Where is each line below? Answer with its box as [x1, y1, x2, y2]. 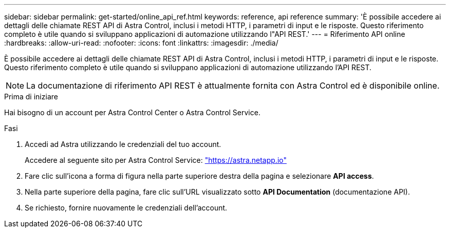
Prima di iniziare [4, 92, 58, 101]
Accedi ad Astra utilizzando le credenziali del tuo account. [25, 140, 221, 149]
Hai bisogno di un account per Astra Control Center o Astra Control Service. [4, 108, 260, 117]
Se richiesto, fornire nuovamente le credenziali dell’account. [25, 203, 228, 212]
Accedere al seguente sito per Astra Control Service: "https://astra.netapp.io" [25, 156, 287, 164]
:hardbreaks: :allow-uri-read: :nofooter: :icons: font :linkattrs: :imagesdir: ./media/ [4, 38, 278, 47]
